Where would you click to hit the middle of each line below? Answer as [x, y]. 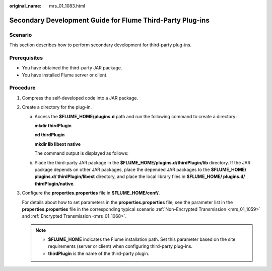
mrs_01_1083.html [67, 6]
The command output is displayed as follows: [81, 153]
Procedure [22, 88]
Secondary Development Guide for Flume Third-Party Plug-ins [110, 20]
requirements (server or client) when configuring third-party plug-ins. [120, 246]
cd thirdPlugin [50, 135]
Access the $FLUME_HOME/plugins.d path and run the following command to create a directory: [135, 116]
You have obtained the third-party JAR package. [72, 68]
